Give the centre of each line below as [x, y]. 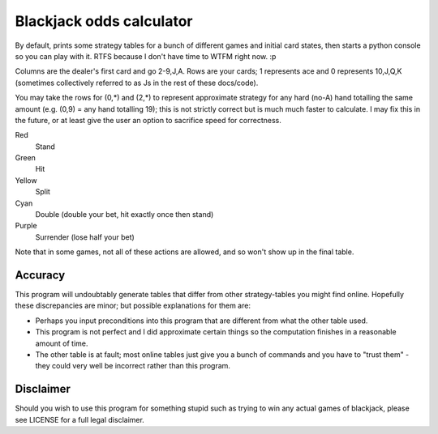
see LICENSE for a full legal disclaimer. [80, 419]
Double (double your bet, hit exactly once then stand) [125, 215]
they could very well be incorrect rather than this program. [133, 366]
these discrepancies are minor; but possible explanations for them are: [133, 306]
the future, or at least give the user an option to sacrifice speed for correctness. [148, 120]
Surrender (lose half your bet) [85, 237]
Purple [26, 226]
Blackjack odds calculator [104, 21]
